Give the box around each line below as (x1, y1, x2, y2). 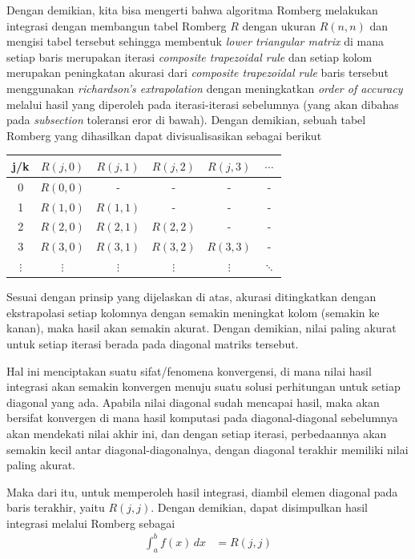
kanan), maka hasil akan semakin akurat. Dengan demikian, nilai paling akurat (6, 320, 397, 336)
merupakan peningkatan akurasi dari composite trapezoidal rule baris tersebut (6, 64, 389, 81)
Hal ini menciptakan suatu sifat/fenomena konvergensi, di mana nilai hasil (6, 362, 372, 379)
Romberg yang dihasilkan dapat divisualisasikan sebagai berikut (6, 127, 322, 143)
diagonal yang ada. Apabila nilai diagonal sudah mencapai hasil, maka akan (6, 393, 380, 410)
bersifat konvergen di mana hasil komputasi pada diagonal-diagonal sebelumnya (6, 409, 398, 426)
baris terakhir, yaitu (6, 499, 105, 516)
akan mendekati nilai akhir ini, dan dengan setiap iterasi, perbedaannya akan (6, 424, 387, 441)
